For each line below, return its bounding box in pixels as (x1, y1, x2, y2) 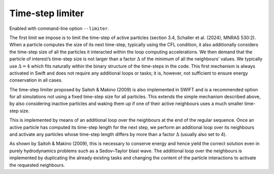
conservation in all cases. (9, 77, 63, 83)
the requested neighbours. (9, 162, 65, 168)
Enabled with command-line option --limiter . (9, 25, 109, 31)
